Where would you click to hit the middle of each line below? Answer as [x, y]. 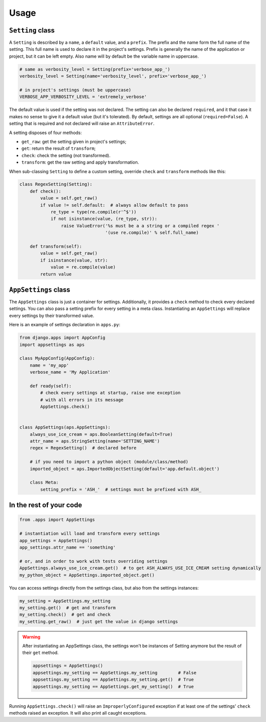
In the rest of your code [46, 505]
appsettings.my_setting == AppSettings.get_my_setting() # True [113, 687]
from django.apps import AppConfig [62, 338]
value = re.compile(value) [83, 267]
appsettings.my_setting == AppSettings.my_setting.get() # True [113, 680]
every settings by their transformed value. [52, 315]
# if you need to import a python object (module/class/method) [109, 462]
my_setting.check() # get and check [65, 615]
